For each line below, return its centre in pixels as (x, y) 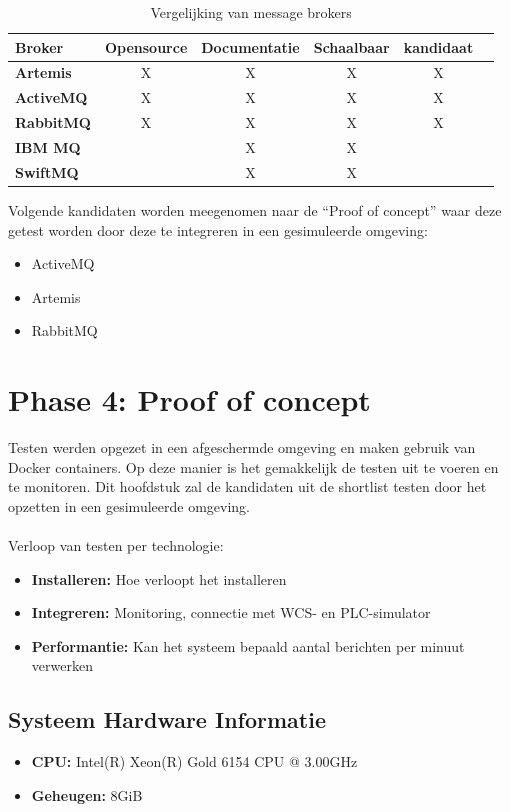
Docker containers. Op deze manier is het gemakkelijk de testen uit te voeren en (253, 466)
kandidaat (438, 46)
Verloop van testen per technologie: (116, 544)
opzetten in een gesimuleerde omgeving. (129, 505)
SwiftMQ (47, 171)
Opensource (146, 46)
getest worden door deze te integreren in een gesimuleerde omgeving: (218, 229)
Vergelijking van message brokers (251, 12)
